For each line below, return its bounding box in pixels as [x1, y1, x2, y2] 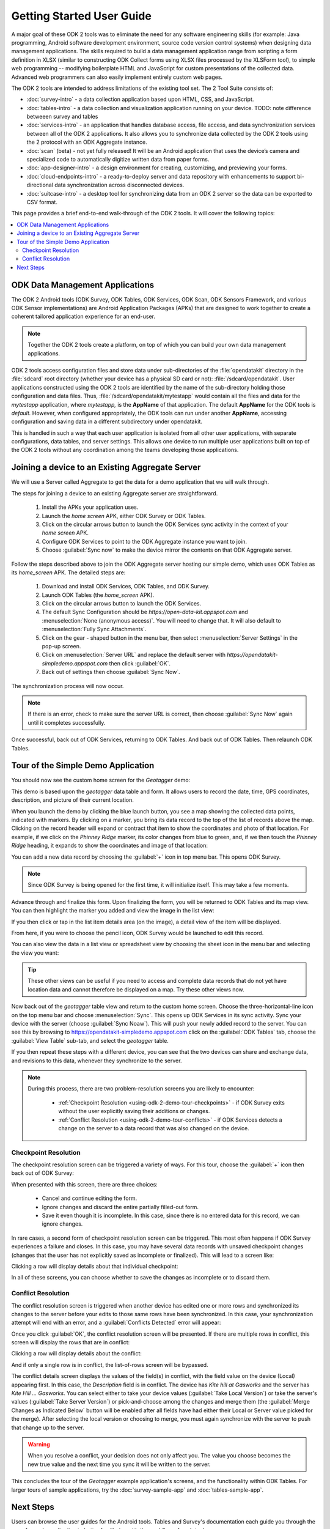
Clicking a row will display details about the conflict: [11, 1350, 142, 1357]
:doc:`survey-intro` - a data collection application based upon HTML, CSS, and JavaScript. [26, 95, 254, 103]
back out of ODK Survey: [11, 1169, 75, 1177]
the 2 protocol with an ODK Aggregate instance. [26, 138, 147, 146]
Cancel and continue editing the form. [42, 1194, 137, 1202]
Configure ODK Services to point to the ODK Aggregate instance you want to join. [42, 538, 248, 545]
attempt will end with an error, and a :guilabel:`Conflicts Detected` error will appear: [11, 1319, 221, 1327]
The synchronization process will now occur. [11, 682, 124, 689]
